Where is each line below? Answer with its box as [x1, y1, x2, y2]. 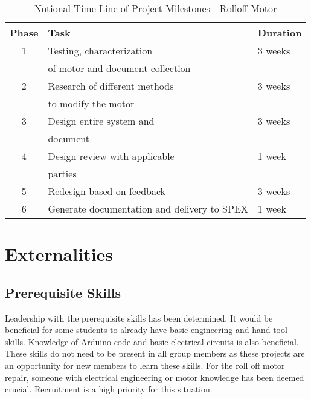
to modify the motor [48, 96, 135, 110]
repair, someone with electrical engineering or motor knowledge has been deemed [5, 371, 304, 383]
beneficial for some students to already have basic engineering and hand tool [5, 323, 287, 336]
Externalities [5, 242, 114, 266]
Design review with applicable [48, 149, 175, 163]
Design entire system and [48, 114, 155, 128]
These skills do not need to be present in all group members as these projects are [5, 347, 305, 360]
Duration [257, 25, 302, 39]
